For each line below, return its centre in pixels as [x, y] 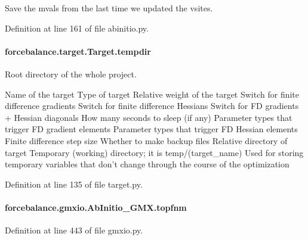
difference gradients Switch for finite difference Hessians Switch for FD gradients [152, 106]
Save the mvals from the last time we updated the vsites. [109, 8]
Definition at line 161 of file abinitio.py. [77, 28]
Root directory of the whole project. [71, 74]
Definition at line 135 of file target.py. [74, 184]
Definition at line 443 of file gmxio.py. [74, 230]
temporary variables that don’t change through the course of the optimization [147, 164]
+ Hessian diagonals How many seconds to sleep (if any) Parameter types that [149, 117]
